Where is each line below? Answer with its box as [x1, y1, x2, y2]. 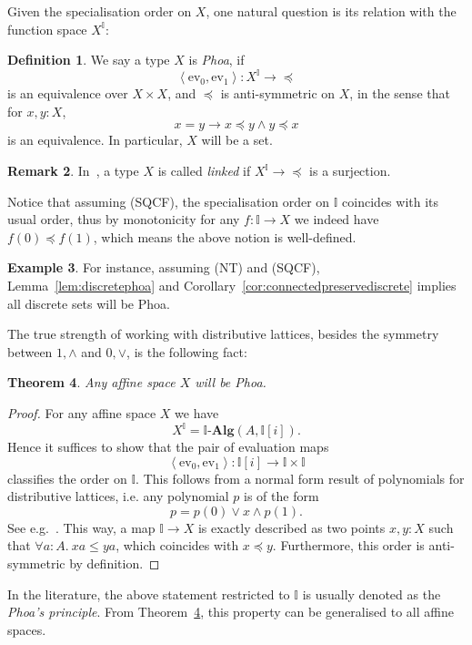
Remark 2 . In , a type [7, 161, 139, 180]
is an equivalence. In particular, [7, 130, 183, 149]
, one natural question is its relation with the [206, 2, 457, 20]
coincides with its [342, 191, 439, 210]
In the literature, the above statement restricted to [7, 584, 290, 603]
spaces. [7, 619, 46, 639]
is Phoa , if [188, 50, 245, 69]
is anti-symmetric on [220, 84, 336, 103]
